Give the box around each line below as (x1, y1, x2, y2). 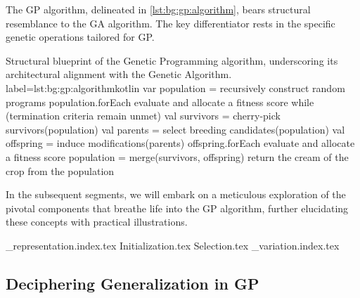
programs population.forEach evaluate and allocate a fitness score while (6, 94, 314, 109)
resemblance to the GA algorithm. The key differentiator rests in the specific (6, 15, 335, 30)
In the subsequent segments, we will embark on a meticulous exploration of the (6, 187, 346, 202)
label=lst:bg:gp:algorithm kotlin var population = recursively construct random (6, 80, 345, 95)
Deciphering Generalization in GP (6, 272, 259, 294)
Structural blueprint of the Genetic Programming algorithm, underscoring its (6, 53, 338, 67)
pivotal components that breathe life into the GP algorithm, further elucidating (6, 200, 349, 215)
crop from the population (6, 163, 115, 178)
